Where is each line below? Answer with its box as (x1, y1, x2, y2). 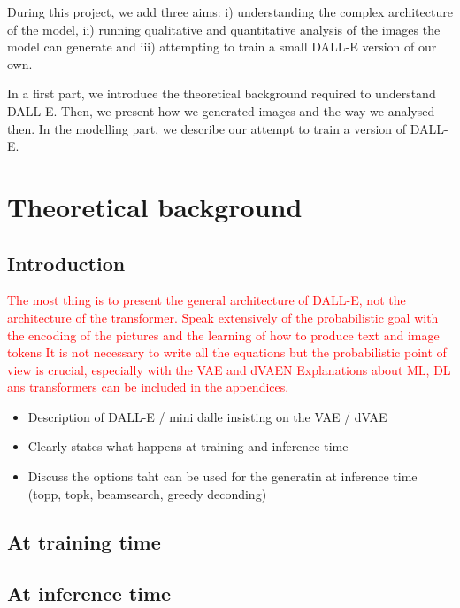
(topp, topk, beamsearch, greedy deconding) (27, 484, 267, 503)
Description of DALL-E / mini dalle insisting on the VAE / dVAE (27, 407, 387, 425)
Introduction (7, 249, 126, 277)
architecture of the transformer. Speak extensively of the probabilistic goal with (7, 308, 439, 326)
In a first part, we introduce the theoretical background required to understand (7, 84, 436, 103)
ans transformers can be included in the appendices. (7, 378, 289, 396)
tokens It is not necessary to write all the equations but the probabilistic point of (7, 343, 447, 362)
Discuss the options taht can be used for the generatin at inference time (27, 467, 418, 486)
